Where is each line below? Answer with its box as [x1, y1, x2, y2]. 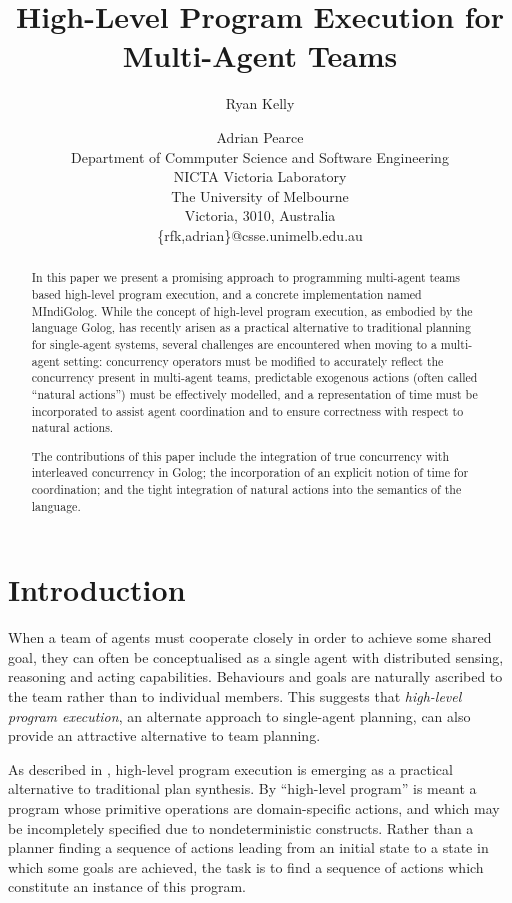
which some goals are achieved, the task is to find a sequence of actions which [8, 856, 484, 877]
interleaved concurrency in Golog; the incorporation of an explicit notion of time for [31, 464, 469, 481]
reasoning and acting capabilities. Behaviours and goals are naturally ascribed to [8, 666, 503, 687]
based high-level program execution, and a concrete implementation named [31, 285, 422, 302]
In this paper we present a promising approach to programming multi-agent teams [31, 269, 460, 286]
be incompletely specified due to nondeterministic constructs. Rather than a [8, 817, 474, 838]
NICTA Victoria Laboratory [173, 166, 347, 187]
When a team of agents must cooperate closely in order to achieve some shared [8, 627, 492, 648]
